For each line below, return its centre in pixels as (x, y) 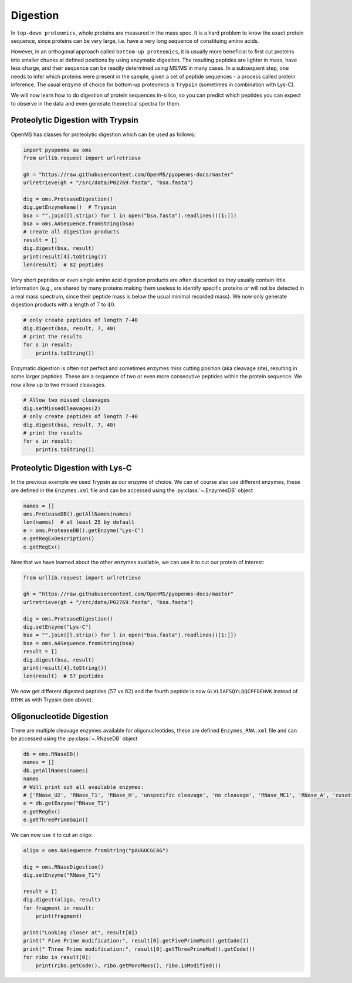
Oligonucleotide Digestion (60, 716)
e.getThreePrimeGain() (56, 820)
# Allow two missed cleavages (67, 400)
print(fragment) (59, 916)
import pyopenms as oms (57, 150)
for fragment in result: (59, 908)
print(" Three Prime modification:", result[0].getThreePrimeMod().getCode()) (139, 949)
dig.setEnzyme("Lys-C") (57, 627)
